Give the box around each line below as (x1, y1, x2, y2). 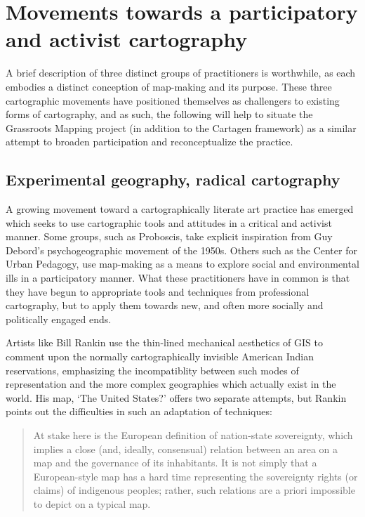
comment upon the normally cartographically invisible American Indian (6, 349, 314, 364)
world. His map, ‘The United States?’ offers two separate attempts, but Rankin (6, 390, 347, 405)
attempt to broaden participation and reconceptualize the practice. (6, 134, 293, 149)
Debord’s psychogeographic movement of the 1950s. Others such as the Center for (6, 242, 357, 257)
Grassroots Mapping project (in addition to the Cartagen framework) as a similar (6, 120, 357, 135)
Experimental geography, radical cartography (6, 169, 340, 190)
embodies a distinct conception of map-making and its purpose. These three (6, 79, 332, 93)
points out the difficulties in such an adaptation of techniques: (6, 404, 272, 419)
